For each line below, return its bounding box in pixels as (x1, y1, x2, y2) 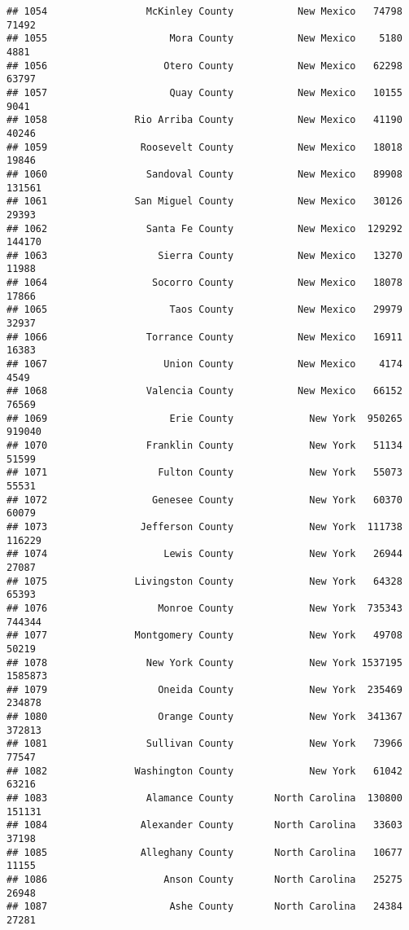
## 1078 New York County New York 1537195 (7, 656, 402, 669)
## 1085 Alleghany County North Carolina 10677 (7, 846, 402, 858)
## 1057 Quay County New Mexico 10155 (7, 86, 402, 99)
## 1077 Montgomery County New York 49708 (7, 630, 402, 642)
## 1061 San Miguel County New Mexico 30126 (7, 195, 402, 208)
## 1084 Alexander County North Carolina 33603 (7, 819, 402, 831)
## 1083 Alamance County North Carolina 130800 (7, 792, 402, 805)
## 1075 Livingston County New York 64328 (7, 575, 402, 587)
